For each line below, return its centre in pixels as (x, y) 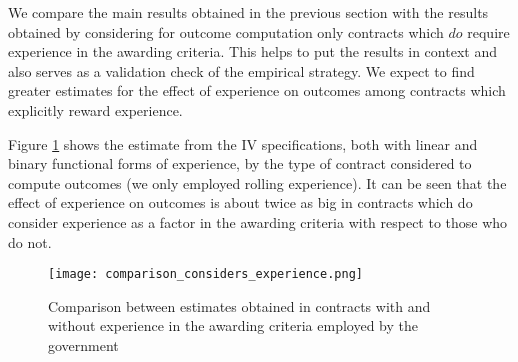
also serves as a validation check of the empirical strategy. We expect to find (241, 70)
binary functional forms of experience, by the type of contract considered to (240, 163)
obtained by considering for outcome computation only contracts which (226, 31)
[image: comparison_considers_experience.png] (205, 274)
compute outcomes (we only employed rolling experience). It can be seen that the (257, 182)
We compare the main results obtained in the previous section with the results (248, 12)
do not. (30, 241)
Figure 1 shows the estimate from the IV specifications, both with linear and (243, 143)
